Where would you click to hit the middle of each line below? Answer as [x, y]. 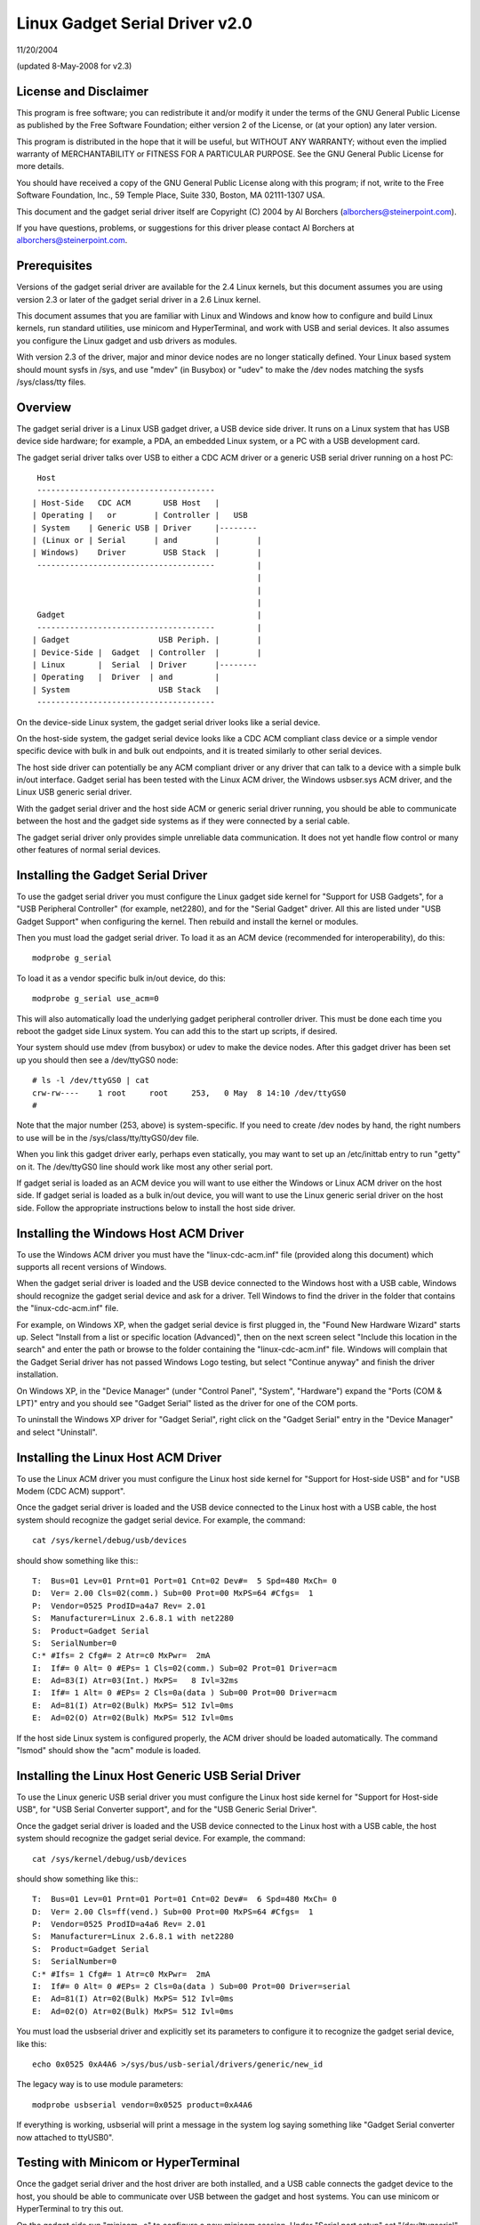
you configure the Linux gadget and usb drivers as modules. [127, 340]
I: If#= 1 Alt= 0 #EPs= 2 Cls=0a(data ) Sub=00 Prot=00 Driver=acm [184, 1693]
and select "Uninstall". [57, 1432]
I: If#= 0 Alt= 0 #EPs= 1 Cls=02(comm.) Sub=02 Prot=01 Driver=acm [184, 1668]
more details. [40, 166]
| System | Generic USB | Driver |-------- [145, 528]
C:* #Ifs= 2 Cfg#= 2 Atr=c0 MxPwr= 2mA [121, 1656]
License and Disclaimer [82, 91]
